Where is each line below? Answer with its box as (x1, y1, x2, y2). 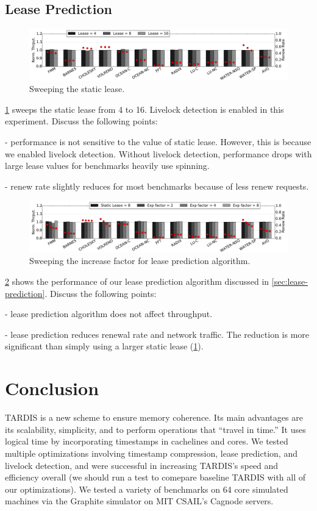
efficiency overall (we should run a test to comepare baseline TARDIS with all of (5, 471, 306, 484)
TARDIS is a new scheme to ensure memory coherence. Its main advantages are (5, 411, 303, 424)
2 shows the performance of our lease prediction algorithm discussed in (5, 275, 269, 288)
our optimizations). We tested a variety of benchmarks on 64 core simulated (5, 482, 288, 495)
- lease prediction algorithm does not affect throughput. (5, 307, 213, 320)
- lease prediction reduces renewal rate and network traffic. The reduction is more (5, 327, 310, 340)
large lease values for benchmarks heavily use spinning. (5, 159, 210, 172)
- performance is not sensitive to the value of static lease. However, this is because (5, 135, 312, 148)
